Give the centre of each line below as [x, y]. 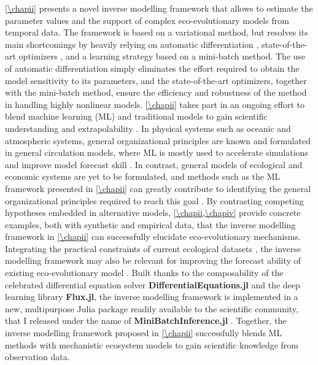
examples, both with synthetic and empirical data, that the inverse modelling [150, 224]
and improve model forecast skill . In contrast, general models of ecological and [154, 164]
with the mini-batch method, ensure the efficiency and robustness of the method [156, 92]
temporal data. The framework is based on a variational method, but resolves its [157, 32]
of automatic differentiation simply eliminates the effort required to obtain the [152, 68]
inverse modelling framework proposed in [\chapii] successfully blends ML [144, 333]
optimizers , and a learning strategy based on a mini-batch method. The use [162, 56]
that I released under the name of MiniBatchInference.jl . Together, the [146, 321]
